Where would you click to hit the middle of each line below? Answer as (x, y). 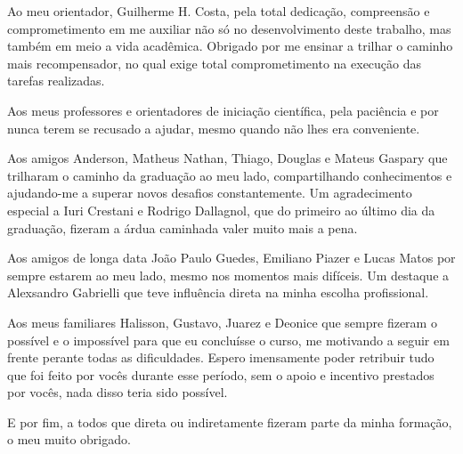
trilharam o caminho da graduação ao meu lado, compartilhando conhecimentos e (230, 175)
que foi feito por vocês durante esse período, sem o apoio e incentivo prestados (221, 374)
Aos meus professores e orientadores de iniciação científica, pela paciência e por (223, 110)
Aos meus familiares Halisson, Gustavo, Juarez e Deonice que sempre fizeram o (222, 322)
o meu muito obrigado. (69, 439)
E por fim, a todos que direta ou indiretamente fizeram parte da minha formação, (230, 422)
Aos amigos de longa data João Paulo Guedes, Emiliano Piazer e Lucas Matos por (231, 258)
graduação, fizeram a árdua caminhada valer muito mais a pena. (183, 227)
